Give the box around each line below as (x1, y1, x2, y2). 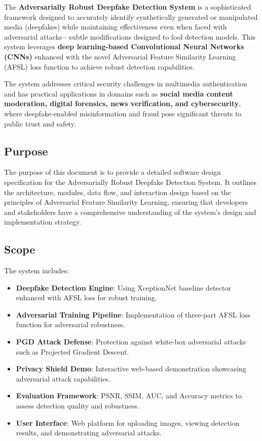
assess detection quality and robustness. (16, 400, 139, 411)
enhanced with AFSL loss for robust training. (16, 292, 157, 303)
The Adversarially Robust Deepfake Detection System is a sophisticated (4, 2, 251, 12)
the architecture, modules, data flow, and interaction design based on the (4, 186, 231, 197)
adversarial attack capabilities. (16, 373, 110, 384)
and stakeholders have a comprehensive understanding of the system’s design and (4, 206, 256, 217)
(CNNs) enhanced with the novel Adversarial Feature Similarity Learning (4, 51, 236, 61)
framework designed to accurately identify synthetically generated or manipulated (4, 11, 258, 22)
